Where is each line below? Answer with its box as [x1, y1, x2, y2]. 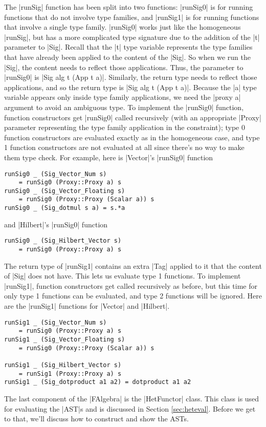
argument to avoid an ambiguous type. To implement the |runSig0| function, [4, 101, 244, 112]
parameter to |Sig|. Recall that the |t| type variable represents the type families [4, 41, 253, 52]
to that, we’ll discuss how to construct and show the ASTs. [4, 413, 189, 424]
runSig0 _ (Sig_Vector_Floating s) [4, 187, 125, 195]
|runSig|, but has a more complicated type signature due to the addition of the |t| [4, 31, 260, 42]
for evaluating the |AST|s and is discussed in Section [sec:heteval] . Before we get [4, 403, 256, 414]
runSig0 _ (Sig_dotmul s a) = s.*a [4, 204, 125, 212]
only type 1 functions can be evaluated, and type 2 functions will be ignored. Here [4, 290, 262, 301]
